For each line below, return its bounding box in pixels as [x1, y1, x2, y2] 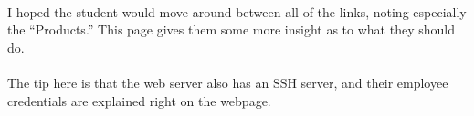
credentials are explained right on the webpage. [7, 91, 271, 110]
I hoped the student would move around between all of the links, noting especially [7, 2, 467, 21]
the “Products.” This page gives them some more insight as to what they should [7, 20, 455, 39]
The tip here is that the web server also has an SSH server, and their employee [7, 72, 448, 92]
